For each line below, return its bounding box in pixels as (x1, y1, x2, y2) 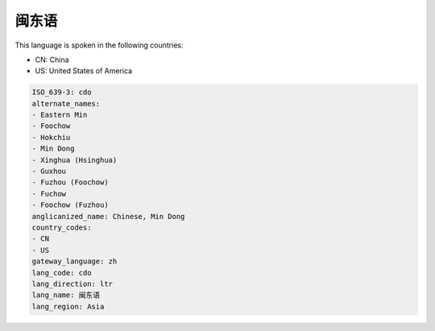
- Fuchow (31, 189, 67, 198)
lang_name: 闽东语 (31, 291, 101, 300)
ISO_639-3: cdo (31, 88, 92, 97)
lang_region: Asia (31, 302, 105, 311)
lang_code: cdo (31, 268, 92, 277)
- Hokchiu (31, 133, 71, 142)
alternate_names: (31, 99, 101, 108)
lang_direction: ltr (31, 279, 113, 288)
